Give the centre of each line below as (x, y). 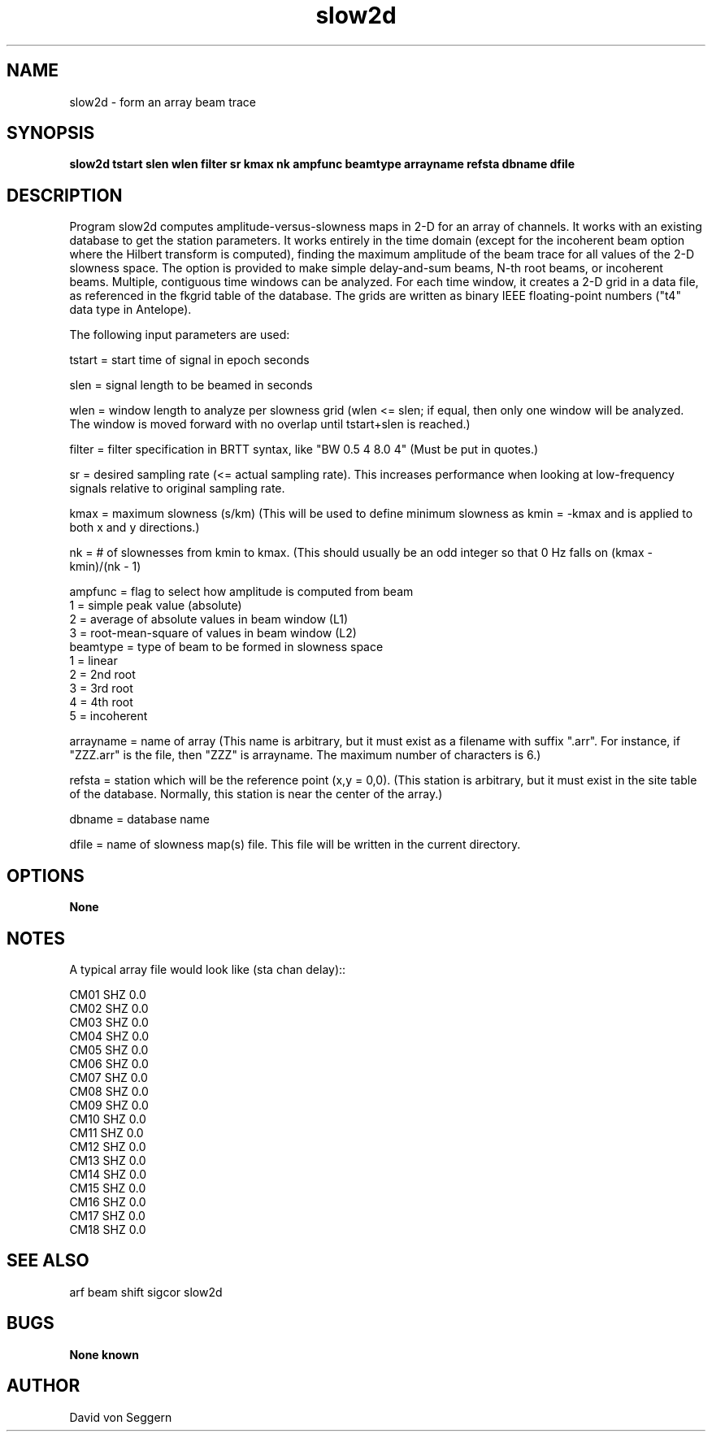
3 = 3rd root (101, 689)
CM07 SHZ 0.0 (109, 1077)
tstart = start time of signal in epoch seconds (189, 360)
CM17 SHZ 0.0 (107, 1215)
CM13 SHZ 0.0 (108, 1160)
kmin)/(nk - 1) (105, 567)
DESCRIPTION (65, 195)
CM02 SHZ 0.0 (109, 1008)
